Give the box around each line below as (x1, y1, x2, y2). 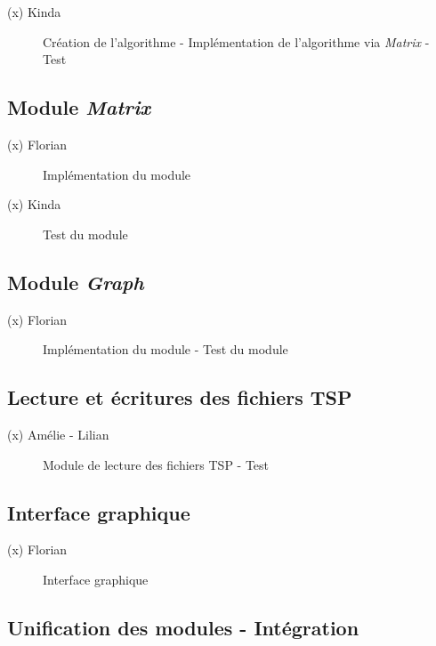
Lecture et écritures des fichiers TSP (7, 384, 352, 411)
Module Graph (7, 268, 144, 295)
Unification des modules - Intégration (7, 613, 359, 641)
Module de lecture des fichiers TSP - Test (43, 455, 270, 473)
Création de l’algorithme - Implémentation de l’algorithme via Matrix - (43, 32, 430, 51)
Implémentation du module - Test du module (43, 340, 288, 359)
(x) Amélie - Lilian (7, 424, 109, 443)
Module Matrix (7, 93, 151, 121)
